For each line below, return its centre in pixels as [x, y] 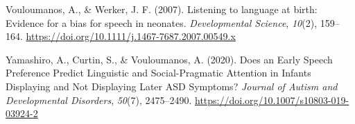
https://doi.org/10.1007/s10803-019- [272, 100]
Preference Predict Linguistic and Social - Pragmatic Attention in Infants [158, 73]
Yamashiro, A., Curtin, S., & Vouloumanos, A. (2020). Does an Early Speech [169, 59]
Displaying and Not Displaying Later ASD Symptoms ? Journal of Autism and [172, 86]
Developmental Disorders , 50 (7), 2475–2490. [99, 100]
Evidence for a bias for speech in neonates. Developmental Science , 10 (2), [162, 22]
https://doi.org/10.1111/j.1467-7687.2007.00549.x [131, 36]
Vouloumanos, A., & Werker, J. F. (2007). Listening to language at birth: [162, 9]
